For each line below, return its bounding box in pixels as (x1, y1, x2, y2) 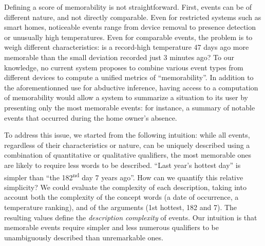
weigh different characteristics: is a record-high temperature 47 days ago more (4, 42, 249, 52)
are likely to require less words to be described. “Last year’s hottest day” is (4, 159, 241, 170)
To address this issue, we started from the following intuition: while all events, (4, 129, 250, 140)
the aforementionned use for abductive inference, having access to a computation (4, 82, 258, 92)
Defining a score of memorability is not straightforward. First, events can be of (4, 2, 252, 12)
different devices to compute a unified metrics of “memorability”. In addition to (4, 72, 254, 83)
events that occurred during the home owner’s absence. (4, 112, 177, 123)
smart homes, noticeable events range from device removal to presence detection (4, 22, 256, 32)
